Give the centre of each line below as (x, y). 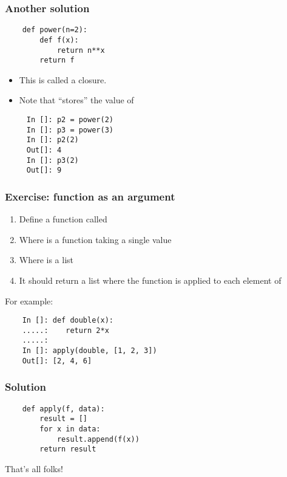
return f (57, 60)
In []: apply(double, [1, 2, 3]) (89, 351)
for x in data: (70, 429)
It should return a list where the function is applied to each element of (150, 280)
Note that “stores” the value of (76, 100)
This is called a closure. (63, 79)
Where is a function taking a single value (95, 239)
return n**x (81, 50)
